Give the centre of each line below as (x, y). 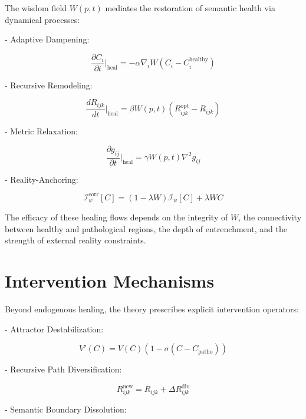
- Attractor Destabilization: (54, 329)
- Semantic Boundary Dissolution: (66, 409)
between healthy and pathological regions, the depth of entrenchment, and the (146, 228)
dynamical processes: (42, 19)
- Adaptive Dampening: (47, 39)
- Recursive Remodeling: (49, 85)
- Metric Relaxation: (41, 131)
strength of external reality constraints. (75, 240)
